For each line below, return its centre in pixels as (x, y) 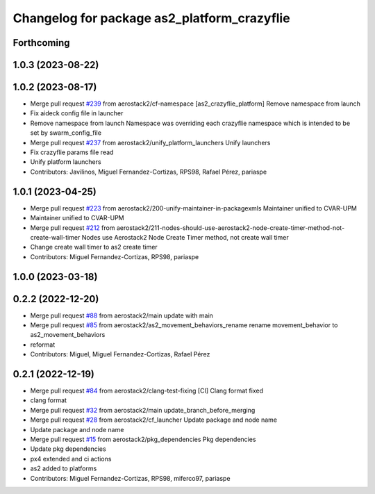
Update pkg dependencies (68, 449)
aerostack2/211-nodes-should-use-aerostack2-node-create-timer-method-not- (231, 228)
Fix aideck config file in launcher (77, 113)
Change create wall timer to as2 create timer (94, 247)
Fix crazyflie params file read (72, 152)
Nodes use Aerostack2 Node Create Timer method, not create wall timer (185, 237)
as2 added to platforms (64, 468)
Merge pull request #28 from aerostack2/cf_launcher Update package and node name (154, 420)
